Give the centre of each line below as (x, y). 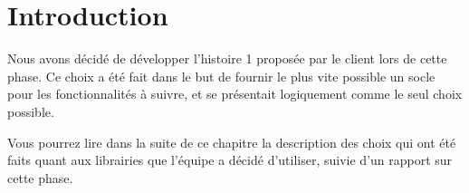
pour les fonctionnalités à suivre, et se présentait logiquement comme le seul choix (235, 94)
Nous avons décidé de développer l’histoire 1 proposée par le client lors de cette (227, 58)
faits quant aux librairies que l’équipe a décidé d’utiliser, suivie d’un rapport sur (230, 160)
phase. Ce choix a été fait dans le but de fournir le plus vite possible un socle (221, 76)
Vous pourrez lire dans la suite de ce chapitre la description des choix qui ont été (232, 142)
